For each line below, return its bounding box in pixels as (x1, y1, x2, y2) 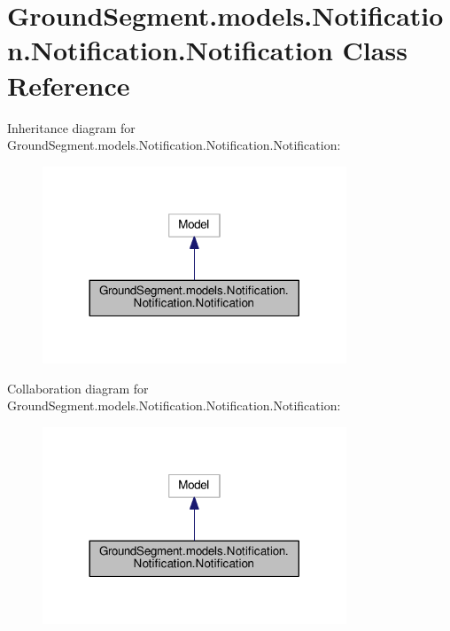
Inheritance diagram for (7, 118, 136, 136)
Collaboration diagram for (7, 378, 149, 397)
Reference (7, 66, 130, 103)
